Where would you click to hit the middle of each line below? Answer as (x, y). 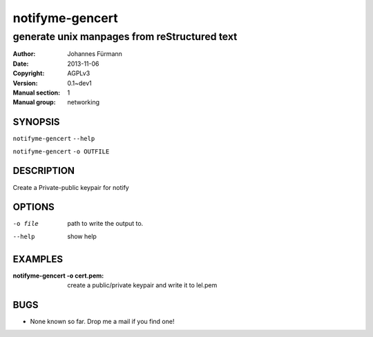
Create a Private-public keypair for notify (71, 187)
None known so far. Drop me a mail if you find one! (102, 322)
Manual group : (34, 102)
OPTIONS (34, 207)
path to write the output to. (105, 224)
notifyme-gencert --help (54, 139)
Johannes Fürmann (95, 54)
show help (82, 236)
